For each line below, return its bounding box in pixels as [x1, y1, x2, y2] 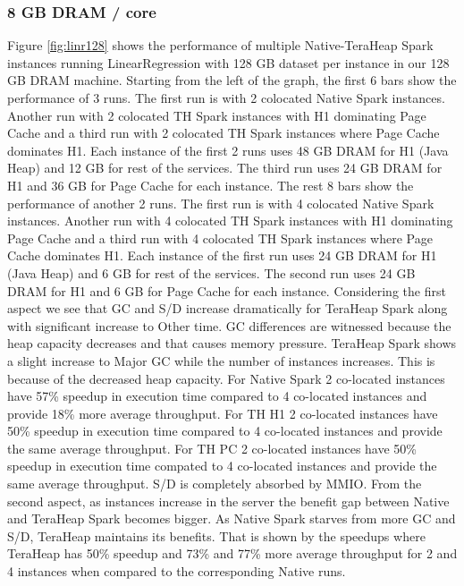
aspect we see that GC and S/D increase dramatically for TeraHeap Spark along [7, 299, 448, 318]
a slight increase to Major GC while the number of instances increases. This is [7, 351, 435, 369]
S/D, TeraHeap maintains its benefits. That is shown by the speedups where [7, 526, 426, 545]
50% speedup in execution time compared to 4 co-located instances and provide [7, 421, 443, 440]
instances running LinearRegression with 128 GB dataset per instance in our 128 [7, 53, 450, 72]
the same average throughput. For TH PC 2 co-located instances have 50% [7, 438, 418, 457]
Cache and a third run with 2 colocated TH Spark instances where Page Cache [7, 123, 440, 142]
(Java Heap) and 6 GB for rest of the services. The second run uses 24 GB [7, 263, 416, 282]
